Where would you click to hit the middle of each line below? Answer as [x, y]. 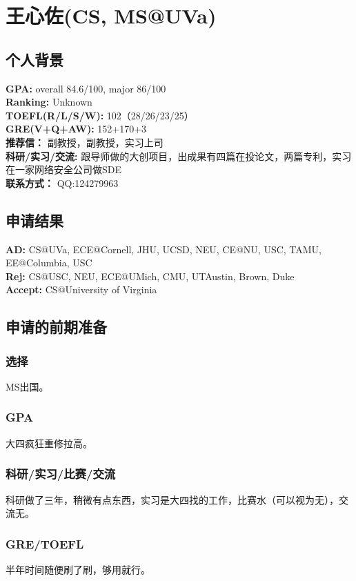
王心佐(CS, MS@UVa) [111, 16]
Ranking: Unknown [49, 102]
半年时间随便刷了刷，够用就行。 [78, 569]
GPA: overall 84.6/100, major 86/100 [86, 88]
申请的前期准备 [56, 327]
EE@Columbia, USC [49, 263]
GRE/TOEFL [45, 543]
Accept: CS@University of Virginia [81, 289]
